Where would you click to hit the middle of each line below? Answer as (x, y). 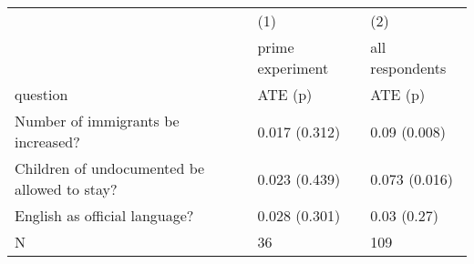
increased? (47, 142)
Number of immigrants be (97, 121)
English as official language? (104, 215)
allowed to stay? (66, 189)
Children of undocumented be (110, 168)
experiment (293, 68)
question (41, 94)
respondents (408, 68)
